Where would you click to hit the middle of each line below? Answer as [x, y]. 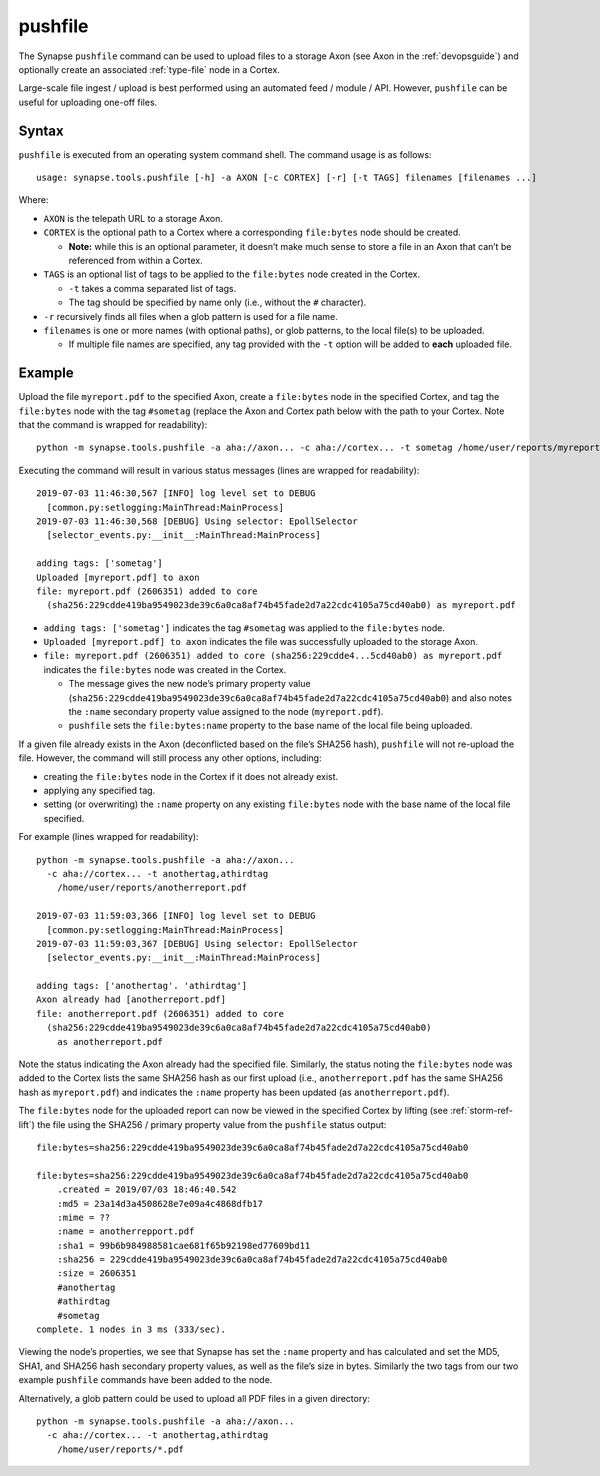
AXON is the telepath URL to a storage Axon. [133, 218]
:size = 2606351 [96, 1273]
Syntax [41, 130]
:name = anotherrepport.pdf [125, 1231]
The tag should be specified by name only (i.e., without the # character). [217, 302]
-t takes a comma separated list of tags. [152, 288]
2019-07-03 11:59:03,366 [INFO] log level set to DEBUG [176, 916]
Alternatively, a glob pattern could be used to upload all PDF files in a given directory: [194, 1398]
